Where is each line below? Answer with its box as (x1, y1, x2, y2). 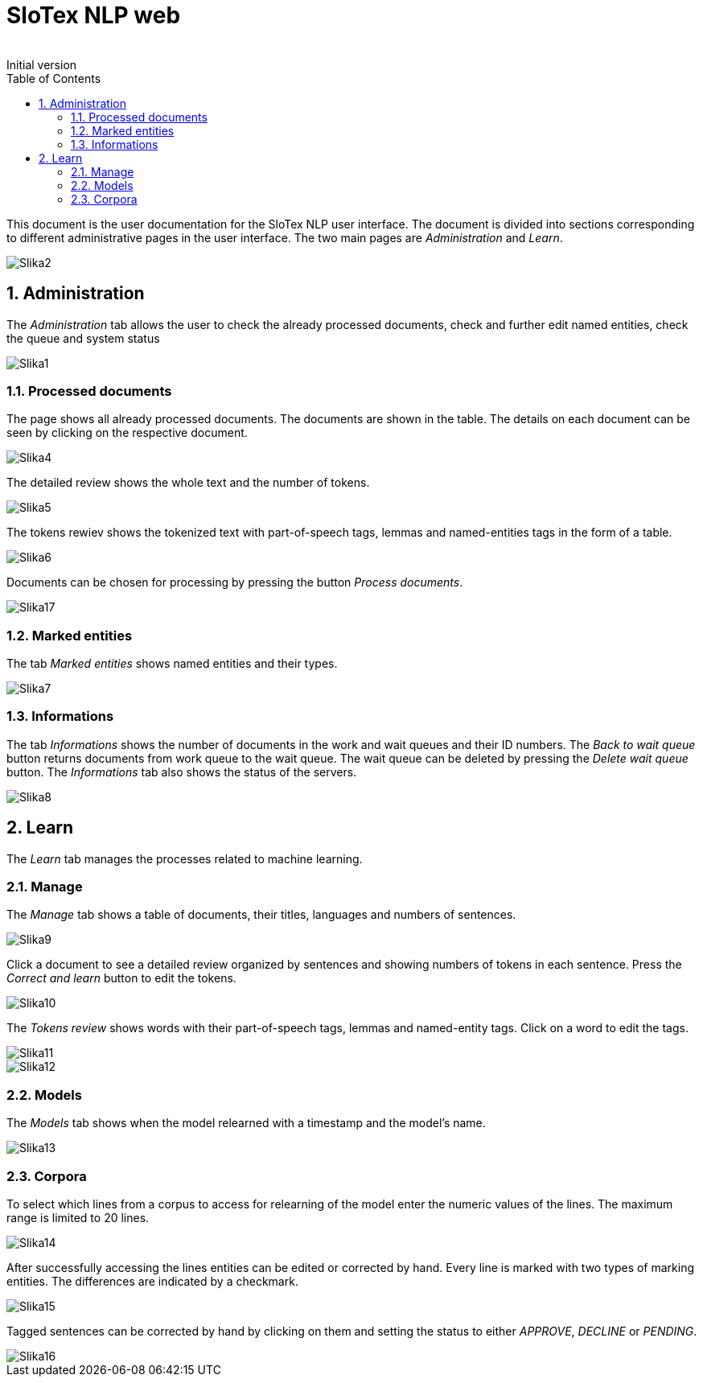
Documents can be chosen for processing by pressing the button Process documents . (6, 575, 463, 590)
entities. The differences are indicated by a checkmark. (6, 1274, 298, 1288)
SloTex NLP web (6, 2, 181, 29)
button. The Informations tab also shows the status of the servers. (6, 764, 357, 779)
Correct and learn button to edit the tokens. (6, 971, 236, 986)
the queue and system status (6, 331, 160, 345)
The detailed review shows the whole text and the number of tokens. (6, 475, 370, 490)
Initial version (6, 57, 77, 72)
